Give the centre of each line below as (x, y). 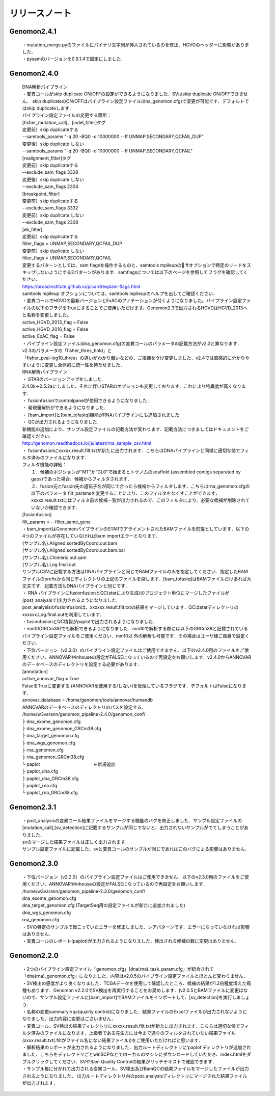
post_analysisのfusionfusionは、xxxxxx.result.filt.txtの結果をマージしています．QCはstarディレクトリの (130, 607)
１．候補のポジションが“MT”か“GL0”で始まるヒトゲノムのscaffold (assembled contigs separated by (136, 472)
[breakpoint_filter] (41, 194)
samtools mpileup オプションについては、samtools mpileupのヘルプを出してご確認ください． (120, 293)
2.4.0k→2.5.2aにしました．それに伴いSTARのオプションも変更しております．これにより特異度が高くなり (132, 386)
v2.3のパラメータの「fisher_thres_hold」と (67, 351)
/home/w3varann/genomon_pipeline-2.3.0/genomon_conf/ (84, 891)
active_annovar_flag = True (50, 679)
